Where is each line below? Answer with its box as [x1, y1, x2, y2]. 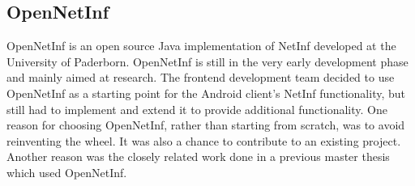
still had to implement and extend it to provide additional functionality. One [6, 100, 387, 117]
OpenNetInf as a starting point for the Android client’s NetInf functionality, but [6, 84, 405, 101]
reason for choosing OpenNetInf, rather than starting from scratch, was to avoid [6, 116, 405, 133]
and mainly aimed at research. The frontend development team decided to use [6, 69, 395, 86]
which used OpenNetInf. [6, 163, 127, 180]
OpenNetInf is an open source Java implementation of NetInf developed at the [6, 37, 396, 54]
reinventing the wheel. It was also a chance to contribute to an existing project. [6, 132, 401, 149]
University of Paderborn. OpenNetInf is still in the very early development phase [6, 53, 409, 70]
